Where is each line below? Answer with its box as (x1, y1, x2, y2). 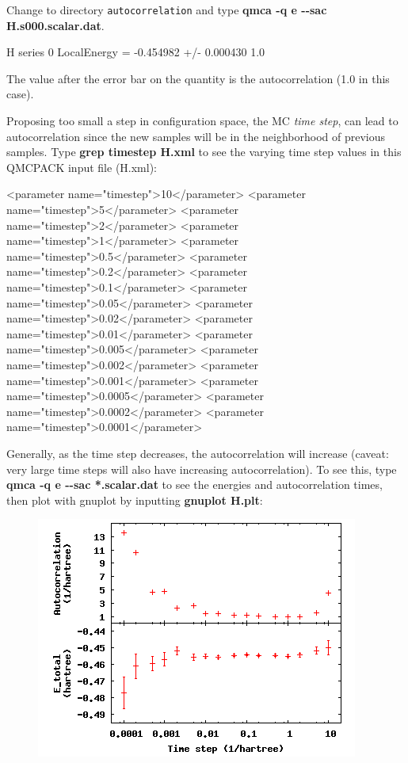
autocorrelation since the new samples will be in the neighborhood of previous (6, 128, 386, 144)
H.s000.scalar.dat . (6, 17, 105, 33)
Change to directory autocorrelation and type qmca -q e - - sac (6, 2, 327, 17)
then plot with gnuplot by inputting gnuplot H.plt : (6, 491, 263, 508)
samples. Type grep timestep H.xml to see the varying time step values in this (6, 143, 402, 160)
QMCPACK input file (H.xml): (6, 158, 158, 175)
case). (6, 86, 34, 102)
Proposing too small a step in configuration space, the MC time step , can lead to (6, 113, 398, 129)
